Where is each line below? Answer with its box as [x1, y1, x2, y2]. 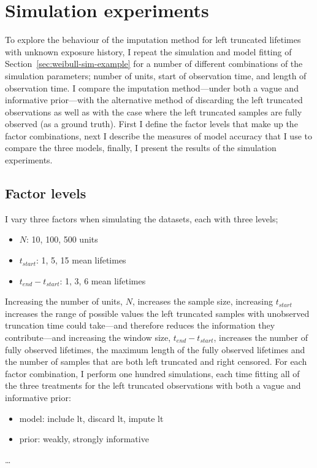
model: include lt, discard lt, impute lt [19, 411, 164, 424]
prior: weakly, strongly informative [19, 432, 149, 445]
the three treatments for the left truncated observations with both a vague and [5, 379, 301, 392]
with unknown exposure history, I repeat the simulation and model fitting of [5, 45, 292, 58]
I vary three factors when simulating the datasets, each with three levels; [5, 212, 278, 225]
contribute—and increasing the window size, [5, 331, 171, 344]
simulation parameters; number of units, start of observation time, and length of [5, 69, 307, 82]
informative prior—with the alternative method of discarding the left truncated [5, 93, 303, 106]
